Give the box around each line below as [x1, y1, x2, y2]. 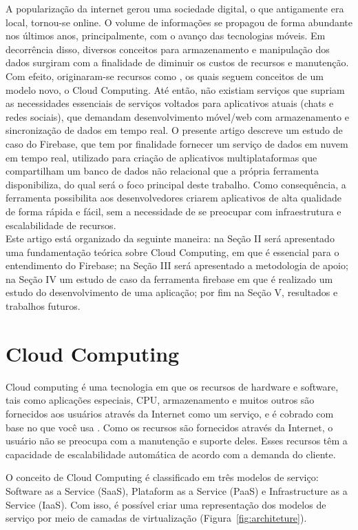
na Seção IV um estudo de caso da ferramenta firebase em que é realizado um [6, 271, 333, 286]
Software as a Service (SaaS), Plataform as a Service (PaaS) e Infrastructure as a [6, 483, 348, 498]
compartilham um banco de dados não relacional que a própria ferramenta [6, 164, 319, 178]
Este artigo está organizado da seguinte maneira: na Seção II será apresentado [6, 231, 335, 246]
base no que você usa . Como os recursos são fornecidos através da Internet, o [6, 420, 333, 434]
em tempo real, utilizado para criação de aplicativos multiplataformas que [6, 150, 317, 164]
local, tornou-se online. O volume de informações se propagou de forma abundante [6, 14, 353, 29]
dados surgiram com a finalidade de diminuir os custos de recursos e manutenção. [6, 55, 349, 70]
